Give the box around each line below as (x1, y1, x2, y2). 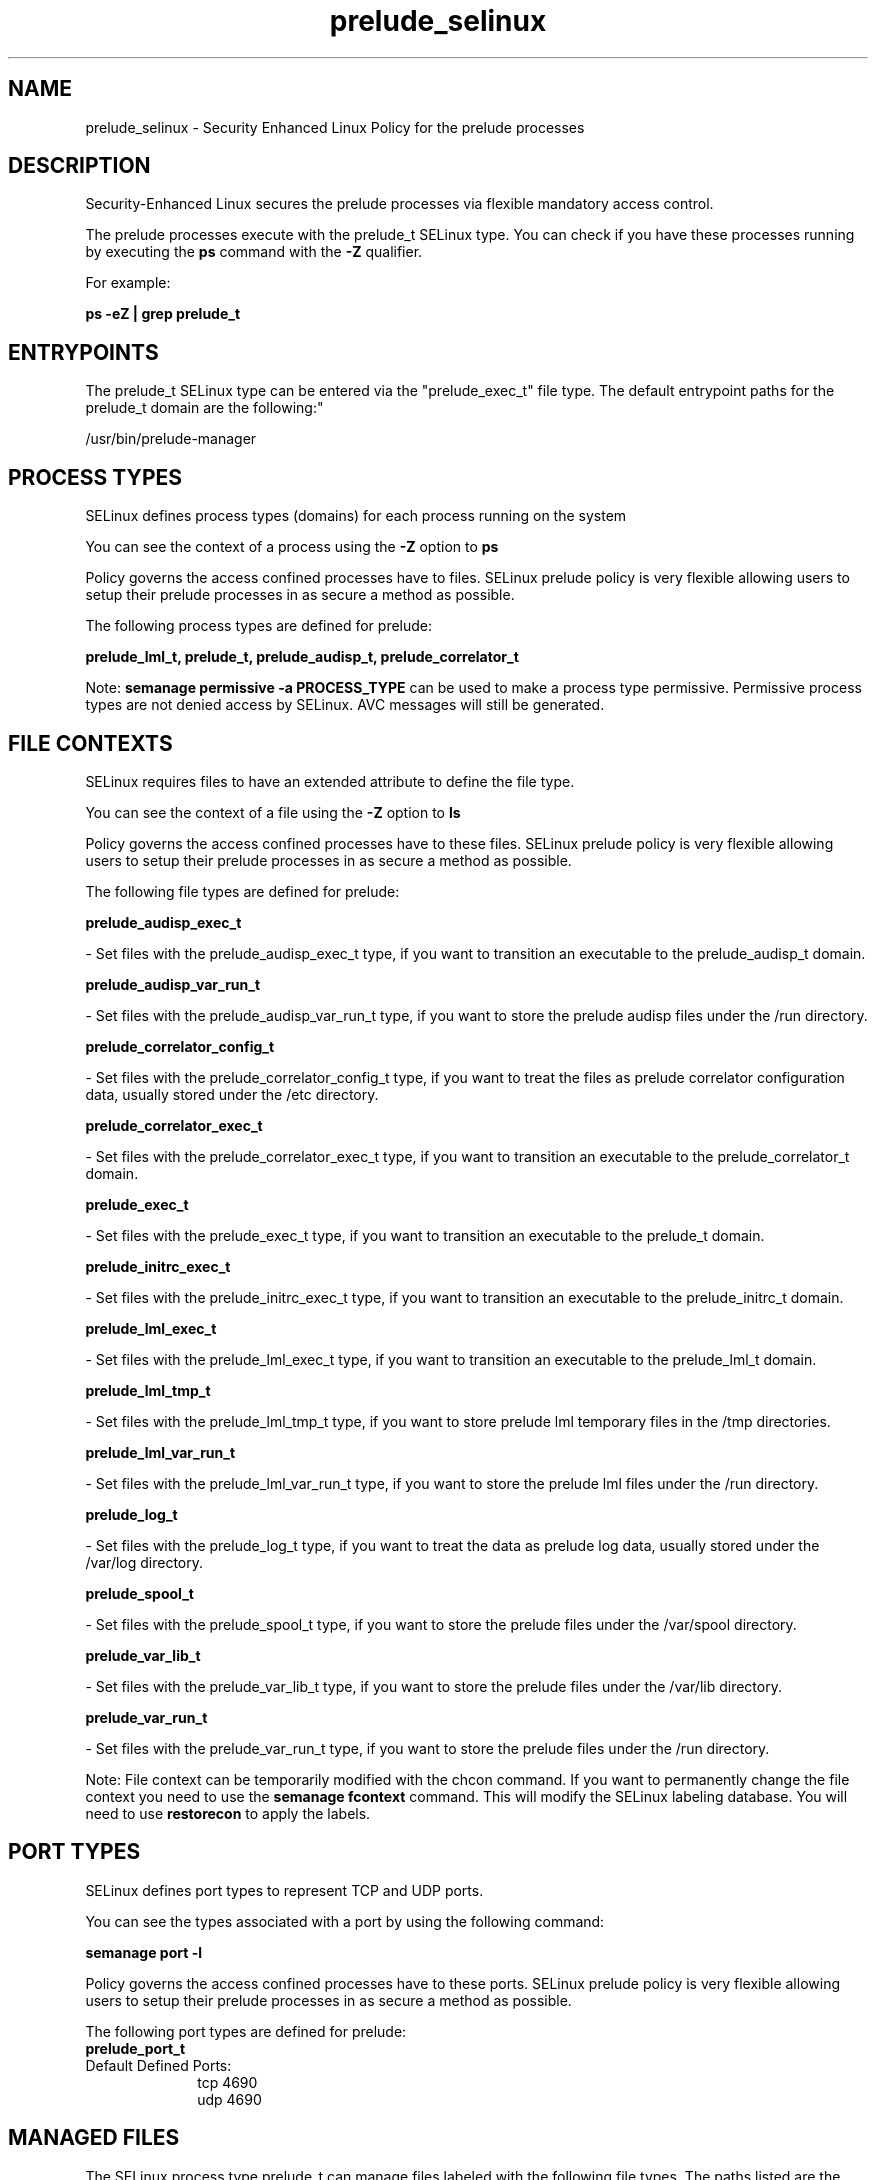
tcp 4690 (197, 2073, 258, 2091)
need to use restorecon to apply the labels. (85, 1804, 371, 1822)
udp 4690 (197, 2090, 262, 2108)
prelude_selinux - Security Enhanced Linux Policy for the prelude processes (85, 118, 585, 136)
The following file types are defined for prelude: (85, 882, 400, 900)
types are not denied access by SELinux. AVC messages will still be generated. (85, 696, 605, 714)
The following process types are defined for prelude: (85, 617, 433, 635)
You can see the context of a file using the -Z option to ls (85, 803, 461, 821)
